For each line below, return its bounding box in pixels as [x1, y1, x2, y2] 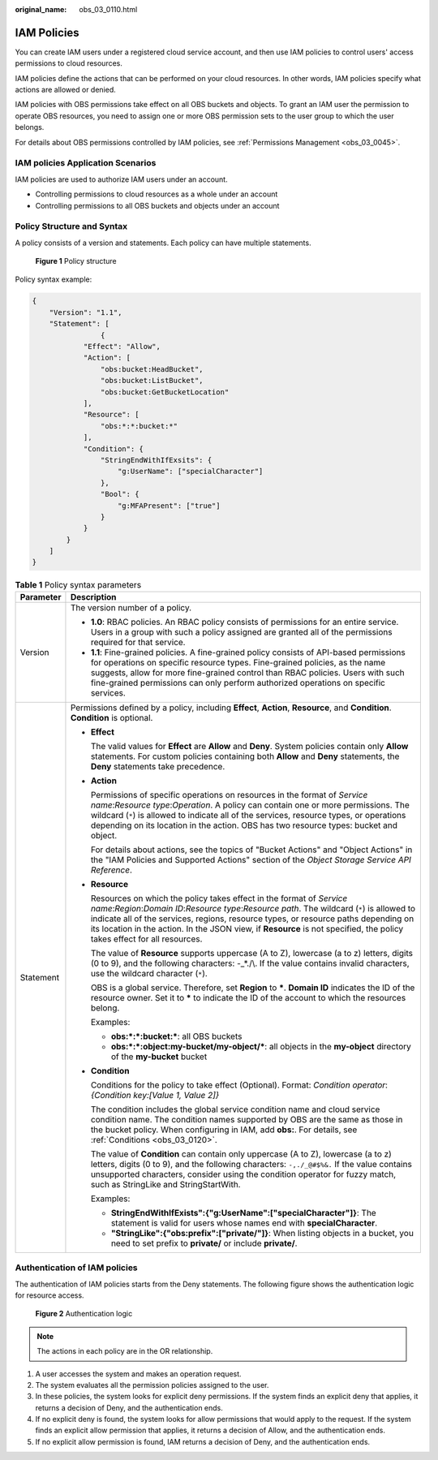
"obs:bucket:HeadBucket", [100, 364, 204, 373]
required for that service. [90, 636, 186, 648]
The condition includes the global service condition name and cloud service [90, 1104, 380, 1115]
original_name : [15, 5, 67, 14]
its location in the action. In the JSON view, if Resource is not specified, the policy [90, 923, 404, 934]
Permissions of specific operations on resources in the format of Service [90, 789, 368, 800]
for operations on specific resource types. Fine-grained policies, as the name [90, 657, 386, 668]
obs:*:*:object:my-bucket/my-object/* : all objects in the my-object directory [110, 1040, 411, 1052]
